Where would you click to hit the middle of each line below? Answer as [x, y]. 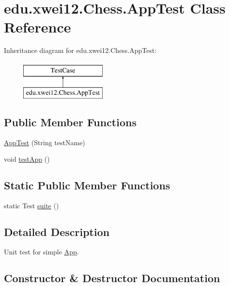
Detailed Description [57, 231]
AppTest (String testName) [45, 143]
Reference [38, 27]
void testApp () [27, 159]
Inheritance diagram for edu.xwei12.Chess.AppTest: [80, 50]
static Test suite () [31, 205]
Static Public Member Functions [87, 185]
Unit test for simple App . [41, 252]
